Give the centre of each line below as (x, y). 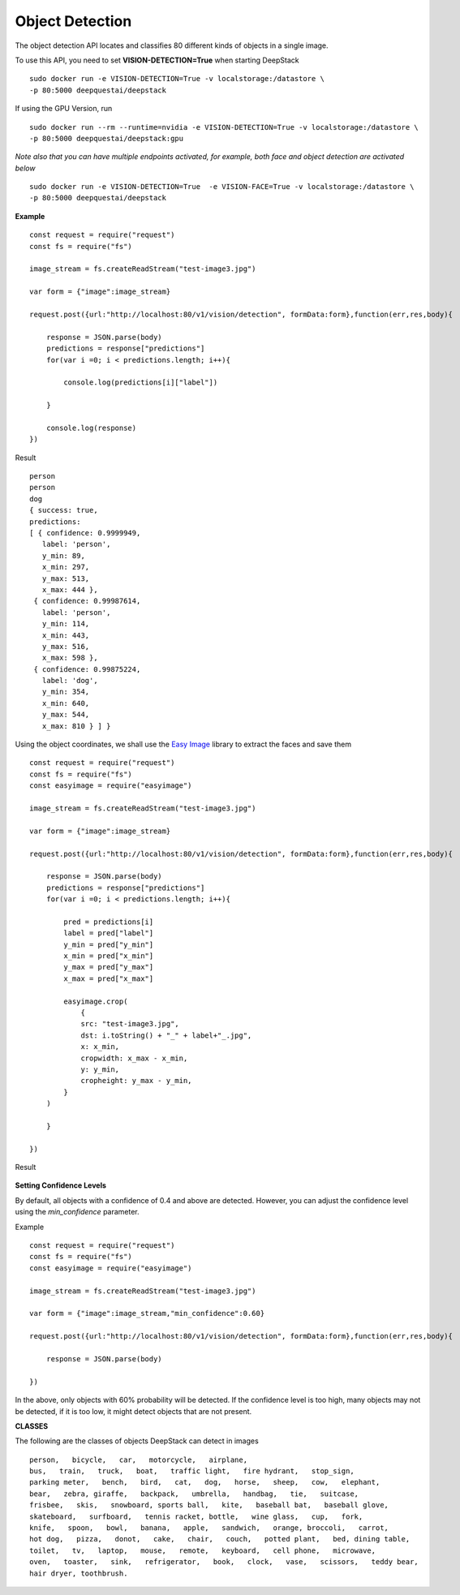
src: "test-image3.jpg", (130, 1024)
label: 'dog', (70, 681)
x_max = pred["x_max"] (109, 978)
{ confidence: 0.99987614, (87, 601)
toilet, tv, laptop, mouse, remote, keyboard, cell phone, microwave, (203, 1550)
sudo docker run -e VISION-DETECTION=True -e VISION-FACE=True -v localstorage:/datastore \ (222, 187)
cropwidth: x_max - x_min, (134, 1058)
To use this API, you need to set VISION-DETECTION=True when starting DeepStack (157, 60)
